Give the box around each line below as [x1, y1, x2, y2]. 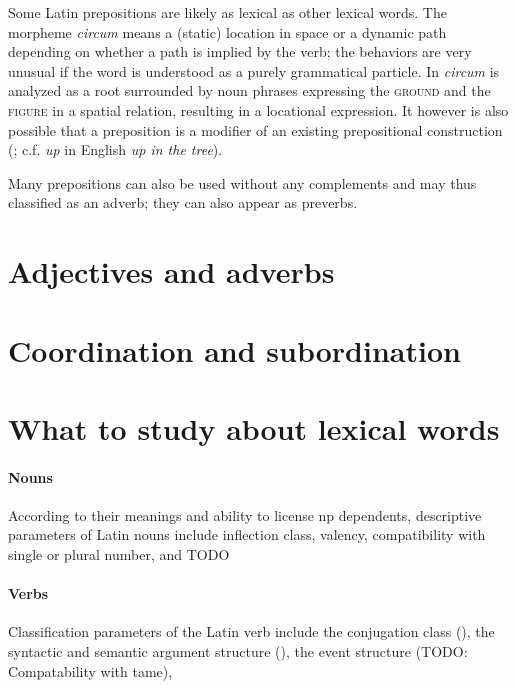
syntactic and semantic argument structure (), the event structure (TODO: [8, 641, 468, 662]
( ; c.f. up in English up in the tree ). [8, 139, 223, 160]
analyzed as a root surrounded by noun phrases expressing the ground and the [8, 80, 491, 101]
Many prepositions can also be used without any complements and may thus [8, 172, 477, 193]
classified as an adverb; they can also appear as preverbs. [8, 192, 358, 213]
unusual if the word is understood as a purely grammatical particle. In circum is [8, 60, 500, 81]
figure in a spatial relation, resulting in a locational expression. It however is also [8, 99, 509, 120]
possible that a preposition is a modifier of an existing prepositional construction [8, 119, 503, 140]
